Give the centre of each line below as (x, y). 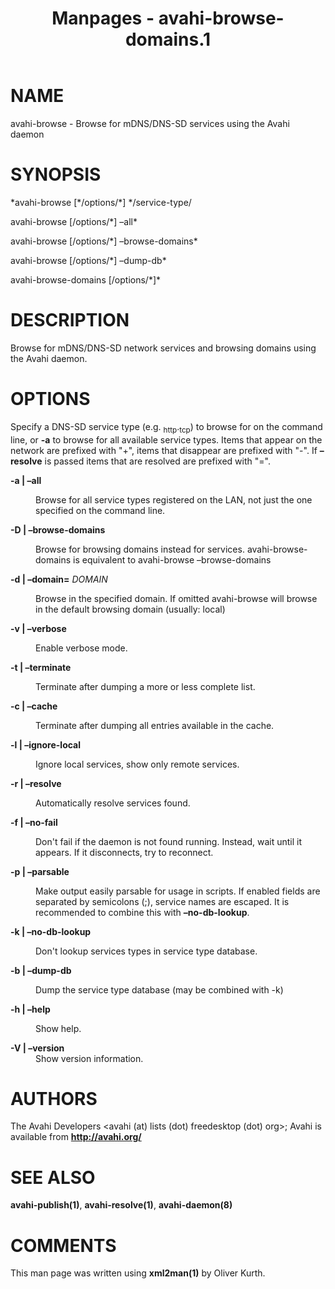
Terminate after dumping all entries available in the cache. (155, 725)
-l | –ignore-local (46, 744)
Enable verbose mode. (81, 648)
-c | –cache (34, 706)
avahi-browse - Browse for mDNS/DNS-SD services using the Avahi (150, 123)
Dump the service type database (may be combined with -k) (159, 989)
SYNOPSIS (56, 174)
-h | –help (30, 1009)
